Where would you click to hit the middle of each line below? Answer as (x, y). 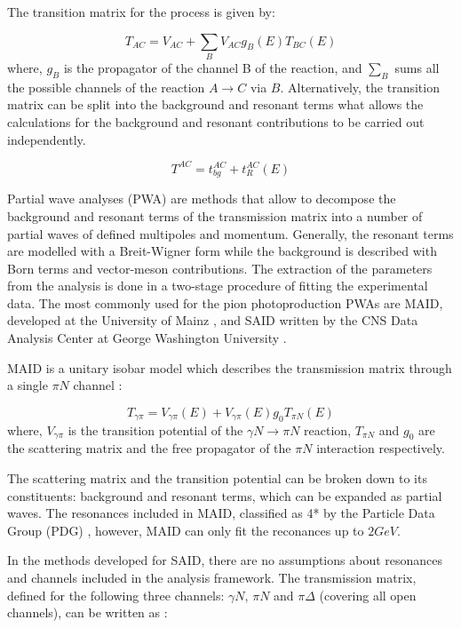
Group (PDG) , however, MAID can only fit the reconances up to (186, 530)
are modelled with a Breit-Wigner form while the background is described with (222, 251)
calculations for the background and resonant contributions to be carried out (216, 121)
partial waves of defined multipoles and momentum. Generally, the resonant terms (230, 233)
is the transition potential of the (155, 429)
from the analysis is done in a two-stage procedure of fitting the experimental (218, 286)
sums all (417, 67)
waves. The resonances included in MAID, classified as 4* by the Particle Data (221, 513)
